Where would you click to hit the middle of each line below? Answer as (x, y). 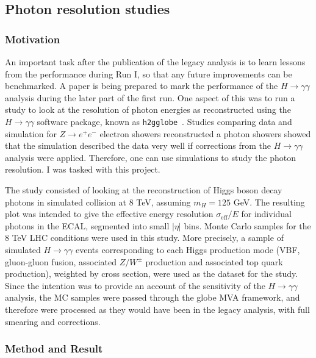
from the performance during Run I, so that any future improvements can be (149, 73)
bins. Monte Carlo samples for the (247, 225)
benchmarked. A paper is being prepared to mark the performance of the (142, 86)
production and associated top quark (214, 261)
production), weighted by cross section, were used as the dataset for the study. (152, 274)
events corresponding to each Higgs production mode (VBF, (188, 249)
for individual (266, 214)
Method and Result (54, 349)
